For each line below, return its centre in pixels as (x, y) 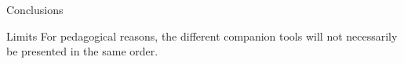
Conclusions (35, 9)
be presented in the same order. (82, 51)
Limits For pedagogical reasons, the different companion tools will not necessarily (202, 36)
